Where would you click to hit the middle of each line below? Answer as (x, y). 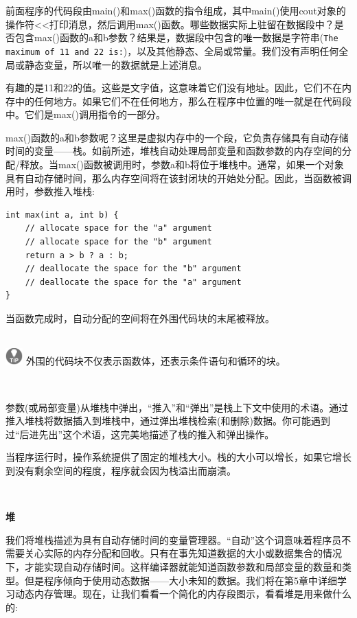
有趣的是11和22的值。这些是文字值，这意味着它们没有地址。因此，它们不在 (174, 88)
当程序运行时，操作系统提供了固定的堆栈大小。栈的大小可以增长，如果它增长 (178, 457)
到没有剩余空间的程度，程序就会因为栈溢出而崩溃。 (121, 470)
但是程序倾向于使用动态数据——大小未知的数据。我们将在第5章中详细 (181, 580)
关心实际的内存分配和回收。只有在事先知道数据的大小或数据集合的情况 (183, 553)
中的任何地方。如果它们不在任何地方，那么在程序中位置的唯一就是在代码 (178, 101)
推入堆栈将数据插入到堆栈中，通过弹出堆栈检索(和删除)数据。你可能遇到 (168, 421)
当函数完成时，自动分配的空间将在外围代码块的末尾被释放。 (140, 318)
